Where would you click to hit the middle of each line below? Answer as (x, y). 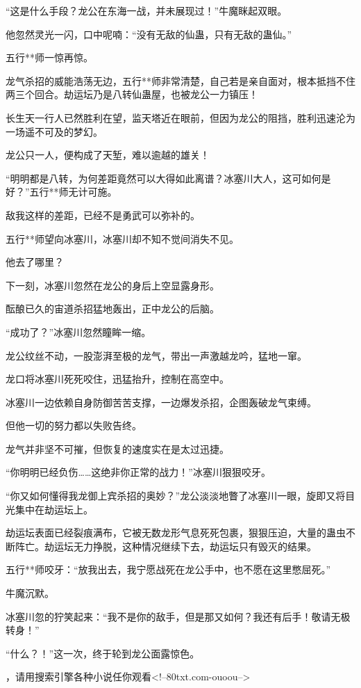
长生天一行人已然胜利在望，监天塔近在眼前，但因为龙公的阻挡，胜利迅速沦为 (180, 117)
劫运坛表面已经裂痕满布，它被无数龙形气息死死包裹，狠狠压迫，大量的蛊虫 (176, 533)
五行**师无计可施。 (73, 192)
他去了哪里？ (35, 262)
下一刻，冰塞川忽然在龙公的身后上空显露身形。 (112, 285)
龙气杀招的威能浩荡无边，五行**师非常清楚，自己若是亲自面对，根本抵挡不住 (180, 80)
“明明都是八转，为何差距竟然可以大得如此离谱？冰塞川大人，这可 (154, 178)
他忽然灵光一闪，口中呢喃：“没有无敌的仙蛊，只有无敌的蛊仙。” (149, 34)
